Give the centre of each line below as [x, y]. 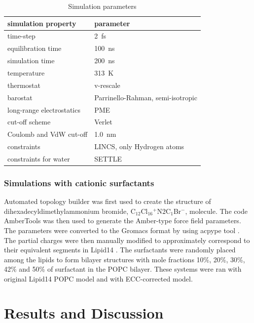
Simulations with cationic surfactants [79, 182]
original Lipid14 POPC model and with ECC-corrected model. [98, 278]
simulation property [42, 23]
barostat [20, 97]
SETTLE [108, 158]
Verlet [103, 122]
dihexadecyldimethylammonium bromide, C [70, 211]
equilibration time [35, 48]
